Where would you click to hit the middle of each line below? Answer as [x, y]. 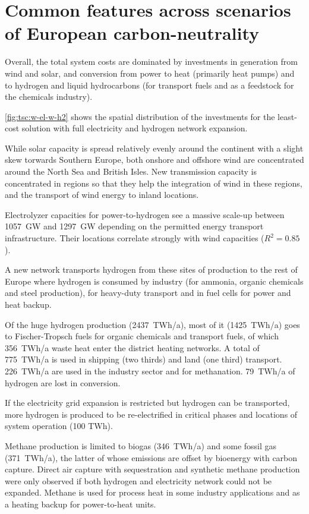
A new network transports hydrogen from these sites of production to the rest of [151, 269]
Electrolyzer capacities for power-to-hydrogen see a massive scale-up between [145, 214]
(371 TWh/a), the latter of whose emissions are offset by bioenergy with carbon [151, 457]
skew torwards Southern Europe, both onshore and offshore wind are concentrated [154, 160]
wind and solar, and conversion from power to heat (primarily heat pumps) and [150, 73]
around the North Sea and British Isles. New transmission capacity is [131, 171]
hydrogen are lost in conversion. [63, 382]
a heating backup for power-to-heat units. [81, 504]
